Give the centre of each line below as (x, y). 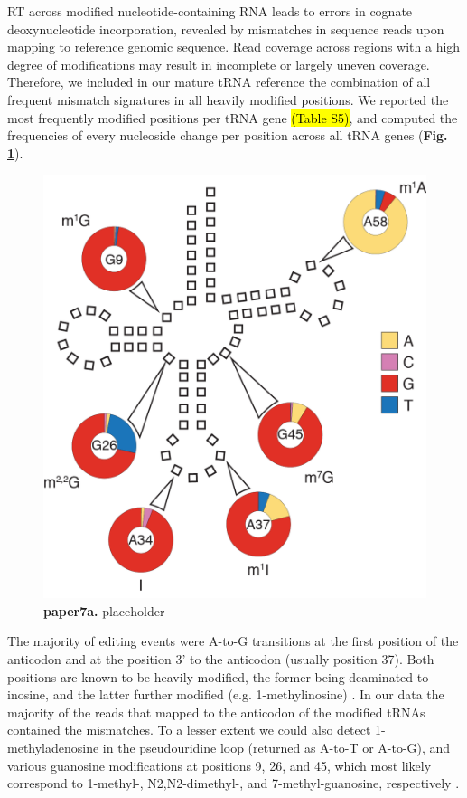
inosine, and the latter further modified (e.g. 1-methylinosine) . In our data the (226, 694)
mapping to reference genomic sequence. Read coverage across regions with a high (234, 47)
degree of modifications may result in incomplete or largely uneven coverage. (219, 64)
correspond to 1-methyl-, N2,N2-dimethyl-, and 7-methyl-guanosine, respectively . (233, 783)
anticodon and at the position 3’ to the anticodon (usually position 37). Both (221, 658)
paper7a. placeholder (104, 610)
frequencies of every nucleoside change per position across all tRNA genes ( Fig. (228, 135)
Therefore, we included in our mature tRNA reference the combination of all (219, 82)
